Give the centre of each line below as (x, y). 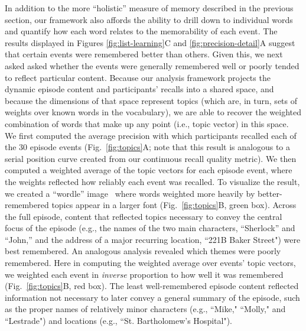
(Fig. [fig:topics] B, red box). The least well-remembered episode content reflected (152, 286)
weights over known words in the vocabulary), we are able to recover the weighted (153, 112)
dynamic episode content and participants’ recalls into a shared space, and (139, 89)
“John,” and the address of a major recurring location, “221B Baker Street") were (153, 239)
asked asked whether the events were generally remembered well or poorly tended (152, 65)
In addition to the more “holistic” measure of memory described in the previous (149, 8)
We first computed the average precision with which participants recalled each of (151, 135)
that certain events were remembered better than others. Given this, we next (144, 54)
